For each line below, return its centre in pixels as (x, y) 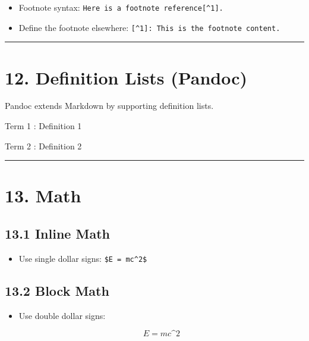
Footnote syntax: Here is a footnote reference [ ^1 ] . (121, 7)
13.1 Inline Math (57, 233)
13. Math (43, 195)
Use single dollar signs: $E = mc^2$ (83, 258)
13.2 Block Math (57, 290)
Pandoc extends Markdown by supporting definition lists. (109, 106)
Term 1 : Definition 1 (43, 126)
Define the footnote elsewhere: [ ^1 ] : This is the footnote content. (149, 27)
